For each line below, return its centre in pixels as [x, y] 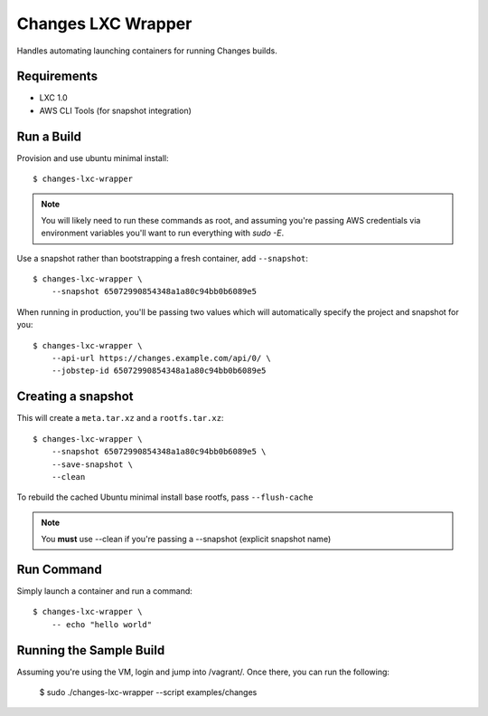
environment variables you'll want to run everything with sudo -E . [163, 233]
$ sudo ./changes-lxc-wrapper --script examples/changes [148, 692]
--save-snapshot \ [92, 464]
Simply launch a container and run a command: [105, 591]
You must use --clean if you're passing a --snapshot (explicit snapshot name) [186, 539]
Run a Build [49, 136]
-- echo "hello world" [102, 624]
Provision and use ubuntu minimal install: [93, 158]
